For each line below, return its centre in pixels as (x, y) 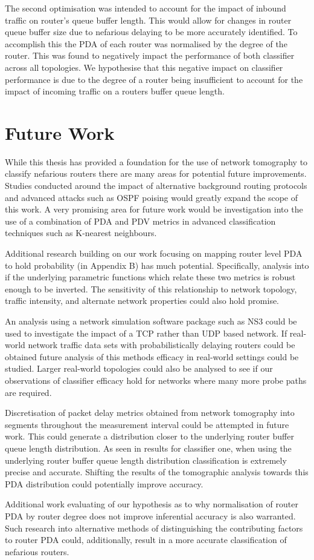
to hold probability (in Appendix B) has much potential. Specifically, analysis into (157, 265)
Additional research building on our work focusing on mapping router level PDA (154, 253)
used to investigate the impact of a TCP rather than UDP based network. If (146, 333)
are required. (28, 392)
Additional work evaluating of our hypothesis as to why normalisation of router (152, 504)
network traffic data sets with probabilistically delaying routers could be (162, 345)
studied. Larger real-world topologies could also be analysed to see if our (139, 368)
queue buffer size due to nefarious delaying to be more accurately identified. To (151, 32)
